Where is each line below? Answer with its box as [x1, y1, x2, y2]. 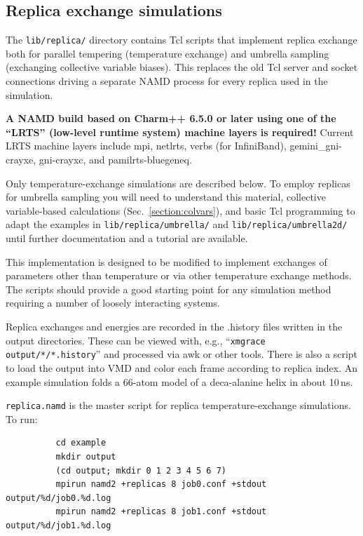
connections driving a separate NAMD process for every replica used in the [6, 74, 328, 88]
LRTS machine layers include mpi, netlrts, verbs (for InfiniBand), [6, 138, 287, 153]
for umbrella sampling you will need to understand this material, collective [6, 189, 326, 204]
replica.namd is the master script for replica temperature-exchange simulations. [6, 398, 351, 413]
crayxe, [6, 152, 36, 167]
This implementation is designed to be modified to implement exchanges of [6, 254, 327, 269]
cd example [55, 438, 107, 448]
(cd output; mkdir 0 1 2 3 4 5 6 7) [55, 465, 226, 476]
